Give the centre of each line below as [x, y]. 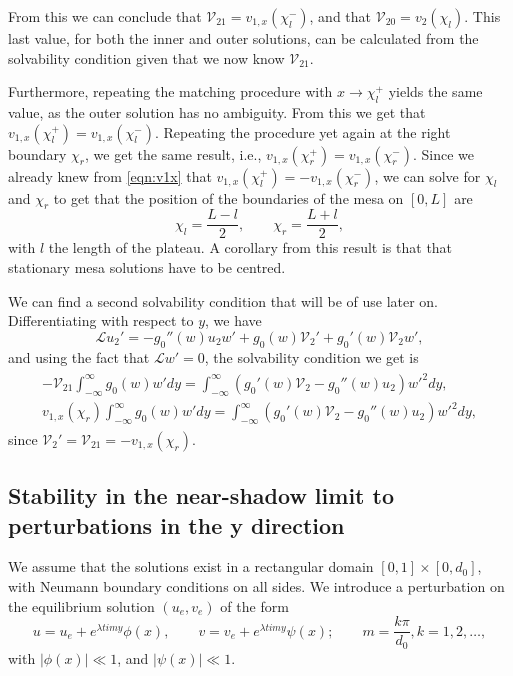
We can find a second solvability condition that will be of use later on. [223, 300]
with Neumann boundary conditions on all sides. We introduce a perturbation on [256, 586]
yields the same [435, 91]
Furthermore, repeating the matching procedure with [170, 91]
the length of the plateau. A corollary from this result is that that [250, 247]
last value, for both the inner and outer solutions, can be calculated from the [243, 38]
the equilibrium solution [81, 605]
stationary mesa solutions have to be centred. [147, 267]
